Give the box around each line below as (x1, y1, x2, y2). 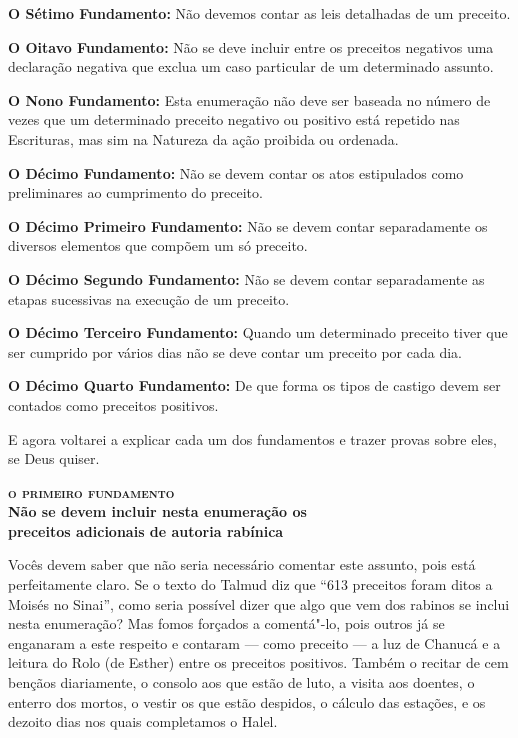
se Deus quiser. (8, 448, 100, 469)
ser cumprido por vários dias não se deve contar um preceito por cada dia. (8, 341, 463, 362)
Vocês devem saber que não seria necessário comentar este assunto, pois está (8, 554, 476, 575)
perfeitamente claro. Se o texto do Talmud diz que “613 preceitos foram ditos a (8, 574, 493, 595)
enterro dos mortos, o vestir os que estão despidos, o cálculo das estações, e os (8, 691, 486, 712)
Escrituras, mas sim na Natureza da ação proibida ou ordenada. (8, 128, 399, 149)
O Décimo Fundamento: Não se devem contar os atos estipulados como (8, 162, 464, 183)
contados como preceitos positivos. (8, 394, 219, 415)
